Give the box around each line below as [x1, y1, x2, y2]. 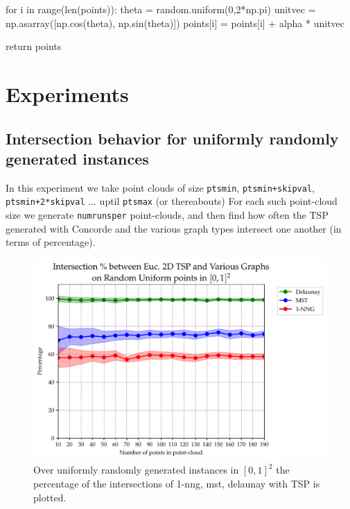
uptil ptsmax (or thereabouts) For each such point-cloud [99, 194, 338, 208]
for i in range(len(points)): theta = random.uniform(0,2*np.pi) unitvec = [6, 2, 316, 16]
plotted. [33, 490, 67, 504]
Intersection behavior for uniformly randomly [6, 127, 339, 149]
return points [6, 39, 62, 53]
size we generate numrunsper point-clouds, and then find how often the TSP [6, 208, 329, 222]
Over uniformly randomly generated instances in [33, 462, 239, 477]
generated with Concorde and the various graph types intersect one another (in [6, 221, 342, 235]
